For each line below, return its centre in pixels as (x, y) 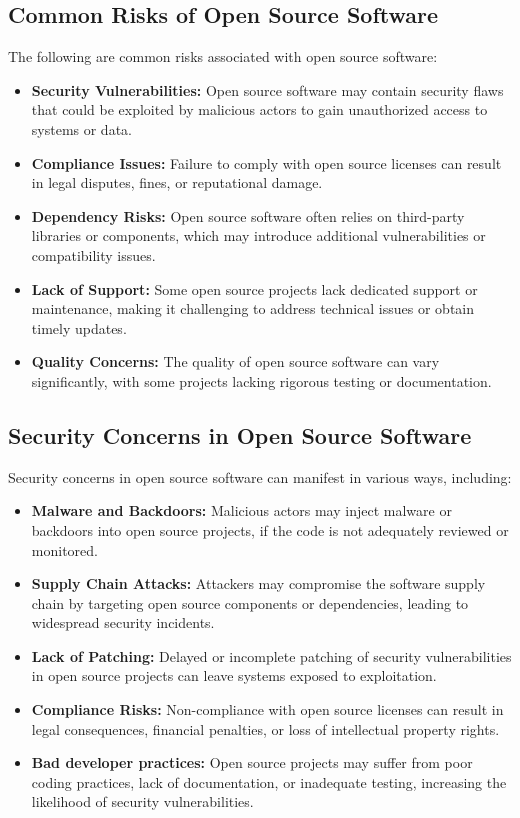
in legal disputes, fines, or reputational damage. (177, 182)
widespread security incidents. (123, 622)
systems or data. (81, 128)
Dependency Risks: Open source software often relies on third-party (248, 215)
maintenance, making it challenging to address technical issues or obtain (253, 308)
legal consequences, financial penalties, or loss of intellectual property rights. (265, 728)
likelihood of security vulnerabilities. (142, 801)
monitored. (64, 549)
